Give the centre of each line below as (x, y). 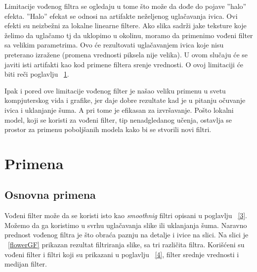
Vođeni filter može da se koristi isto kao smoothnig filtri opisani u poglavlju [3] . (126, 215)
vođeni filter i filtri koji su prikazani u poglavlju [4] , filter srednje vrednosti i (122, 254)
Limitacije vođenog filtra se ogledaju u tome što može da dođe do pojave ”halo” (126, 6)
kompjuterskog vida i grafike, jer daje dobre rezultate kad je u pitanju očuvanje (125, 100)
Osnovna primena (50, 195)
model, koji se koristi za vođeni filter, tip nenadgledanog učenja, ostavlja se (118, 119)
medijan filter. (26, 264)
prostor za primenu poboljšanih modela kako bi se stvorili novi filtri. (108, 129)
